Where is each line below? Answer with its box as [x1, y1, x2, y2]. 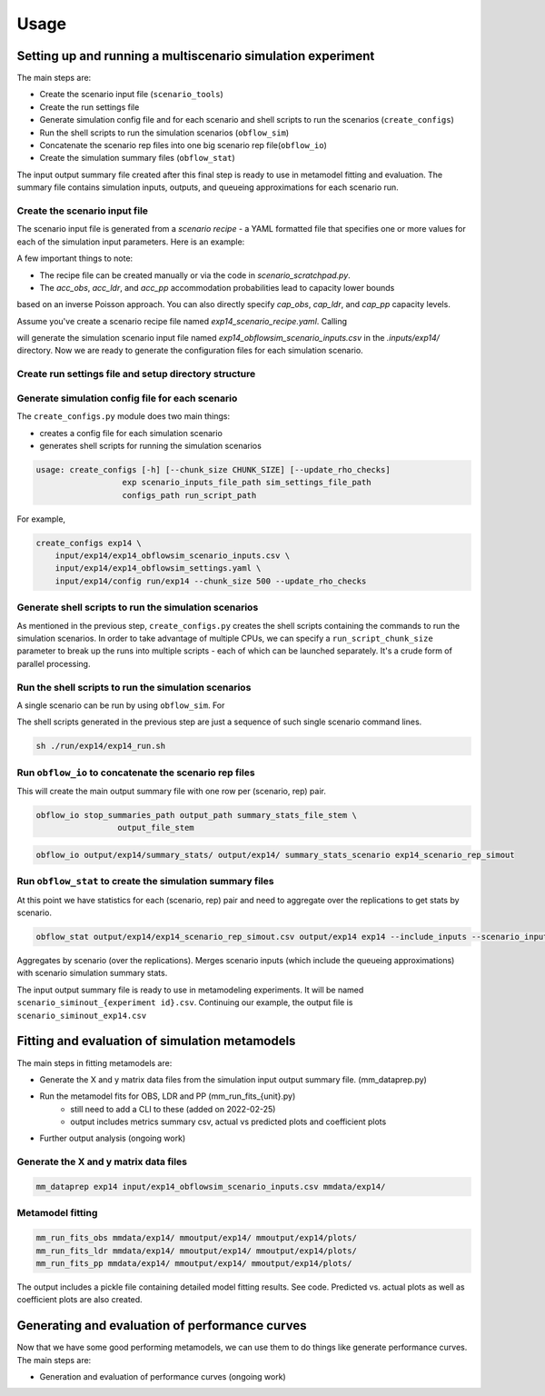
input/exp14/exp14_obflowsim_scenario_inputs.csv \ [54, 551, 291, 561]
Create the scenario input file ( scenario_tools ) [39, 89, 224, 100]
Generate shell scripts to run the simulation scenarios [16, 601, 259, 613]
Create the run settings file [39, 101, 140, 113]
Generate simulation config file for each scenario [16, 392, 238, 404]
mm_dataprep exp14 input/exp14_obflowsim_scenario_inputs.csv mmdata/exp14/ [35, 1182, 386, 1192]
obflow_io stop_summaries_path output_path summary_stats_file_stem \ [35, 810, 358, 820]
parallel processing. [16, 658, 91, 669]
